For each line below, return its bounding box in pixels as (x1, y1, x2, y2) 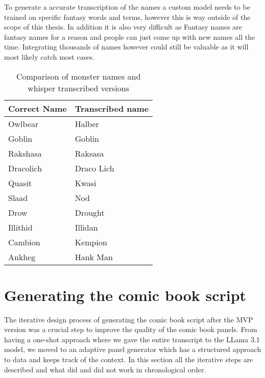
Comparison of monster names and (16, 70, 141, 82)
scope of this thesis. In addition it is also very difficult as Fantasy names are (4, 21, 243, 32)
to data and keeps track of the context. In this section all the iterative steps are (4, 354, 253, 365)
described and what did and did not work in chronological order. (4, 364, 206, 374)
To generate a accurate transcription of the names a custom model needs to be (4, 2, 250, 12)
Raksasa (75, 147, 104, 159)
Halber (75, 117, 99, 130)
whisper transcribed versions (28, 82, 130, 94)
